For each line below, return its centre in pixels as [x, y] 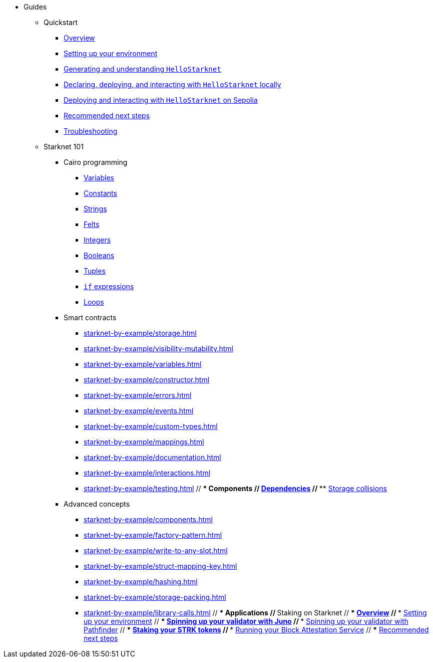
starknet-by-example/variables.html [143, 364]
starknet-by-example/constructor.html [147, 380]
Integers [97, 240]
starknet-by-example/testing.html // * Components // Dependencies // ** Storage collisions [235, 488]
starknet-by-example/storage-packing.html [155, 597]
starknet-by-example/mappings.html [144, 442]
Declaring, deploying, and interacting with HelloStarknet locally [172, 84]
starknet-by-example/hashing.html [141, 582]
